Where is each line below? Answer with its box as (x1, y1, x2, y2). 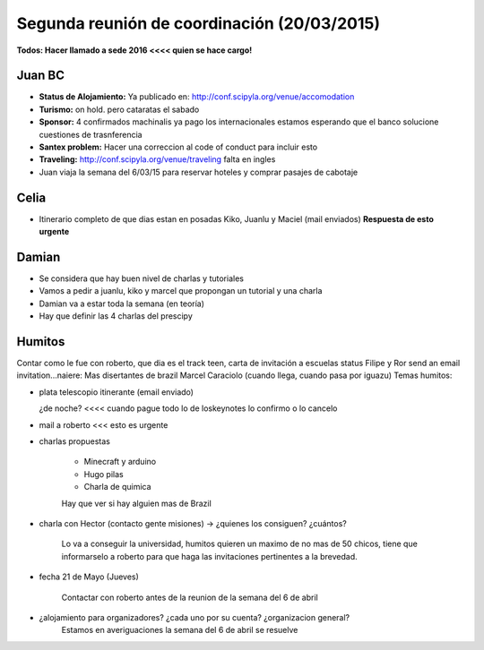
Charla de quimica (83, 482, 151, 492)
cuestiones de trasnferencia (39, 129, 143, 140)
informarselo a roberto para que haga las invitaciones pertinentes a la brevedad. (61, 551, 358, 561)
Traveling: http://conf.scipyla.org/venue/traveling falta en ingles (39, 154, 276, 165)
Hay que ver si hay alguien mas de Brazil (61, 498, 212, 509)
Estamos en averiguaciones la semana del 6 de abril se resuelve (61, 625, 298, 636)
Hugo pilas (83, 468, 125, 479)
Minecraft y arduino (83, 457, 157, 467)
